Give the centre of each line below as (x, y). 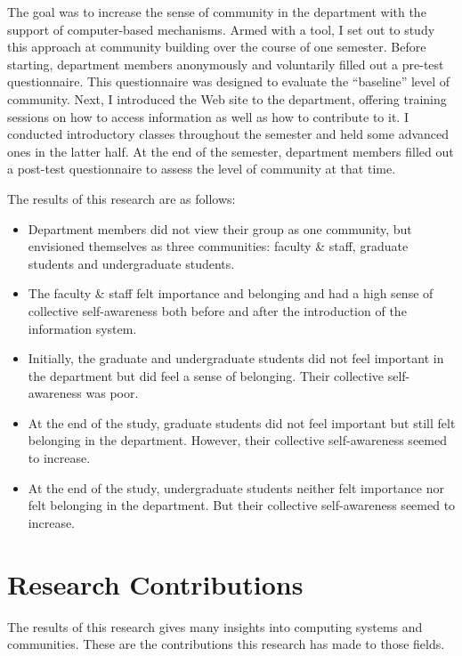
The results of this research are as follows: (122, 198)
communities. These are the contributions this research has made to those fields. (226, 644)
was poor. (112, 393)
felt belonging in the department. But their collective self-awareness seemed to (242, 505)
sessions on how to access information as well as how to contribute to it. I (208, 116)
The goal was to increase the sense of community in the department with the (217, 12)
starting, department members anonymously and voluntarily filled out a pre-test (226, 64)
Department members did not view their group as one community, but (220, 228)
